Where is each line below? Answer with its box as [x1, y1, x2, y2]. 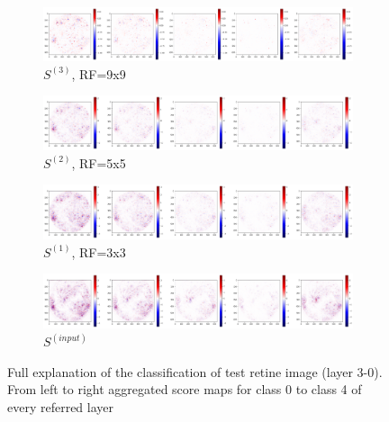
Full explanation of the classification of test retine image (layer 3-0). [7, 362, 383, 381]
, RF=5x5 [71, 153, 126, 172]
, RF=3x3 [71, 242, 126, 261]
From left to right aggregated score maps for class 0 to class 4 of [7, 380, 362, 399]
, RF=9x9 [71, 64, 126, 83]
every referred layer [7, 398, 114, 416]
